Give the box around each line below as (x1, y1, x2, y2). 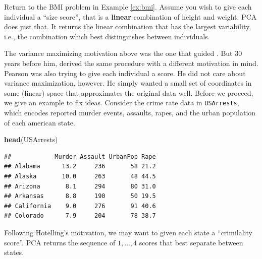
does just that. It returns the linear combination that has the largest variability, (4, 21, 251, 32)
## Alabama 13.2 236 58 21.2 (4, 163, 156, 170)
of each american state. (4, 117, 75, 127)
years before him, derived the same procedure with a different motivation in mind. (4, 57, 258, 68)
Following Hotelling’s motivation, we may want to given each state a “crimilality (4, 227, 252, 237)
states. (4, 247, 24, 257)
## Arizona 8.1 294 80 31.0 (4, 182, 156, 190)
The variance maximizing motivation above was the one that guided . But (4, 48, 233, 58)
